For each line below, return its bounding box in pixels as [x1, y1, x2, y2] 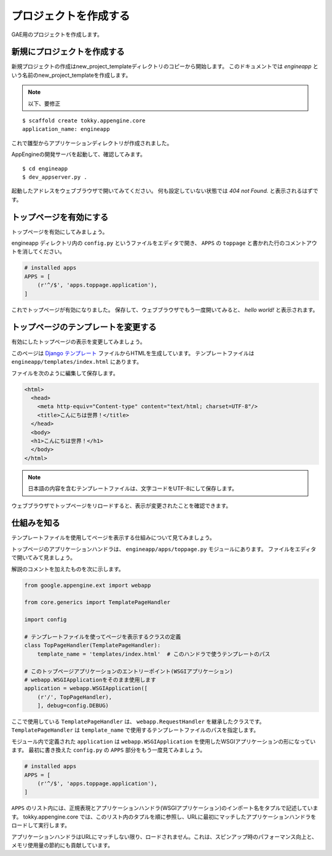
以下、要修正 [28, 100, 61, 107]
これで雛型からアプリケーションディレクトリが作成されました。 [11, 139, 173, 147]
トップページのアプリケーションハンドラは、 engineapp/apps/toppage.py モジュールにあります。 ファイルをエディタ [11, 545, 317, 552]
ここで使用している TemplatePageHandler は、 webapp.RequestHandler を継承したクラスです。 [11, 718, 265, 725]
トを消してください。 [11, 248, 66, 255]
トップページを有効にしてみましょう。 [11, 228, 108, 235]
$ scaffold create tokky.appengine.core [22, 117, 146, 124]
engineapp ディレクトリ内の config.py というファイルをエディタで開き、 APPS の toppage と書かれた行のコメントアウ [11, 240, 317, 247]
